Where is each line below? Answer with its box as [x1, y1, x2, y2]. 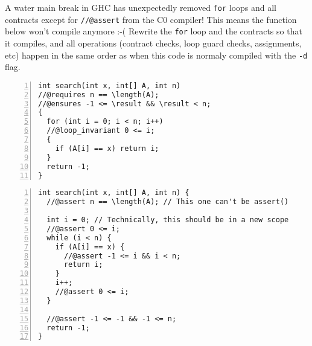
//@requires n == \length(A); [38, 90, 159, 99]
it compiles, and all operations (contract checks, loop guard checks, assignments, [5, 36, 302, 49]
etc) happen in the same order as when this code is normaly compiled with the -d [5, 48, 308, 61]
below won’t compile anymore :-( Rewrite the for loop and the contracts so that [5, 25, 302, 37]
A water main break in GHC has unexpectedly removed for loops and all [5, 1, 277, 13]
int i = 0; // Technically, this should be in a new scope [46, 216, 289, 225]
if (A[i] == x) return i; [55, 144, 159, 153]
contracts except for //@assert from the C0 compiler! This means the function [5, 13, 297, 25]
